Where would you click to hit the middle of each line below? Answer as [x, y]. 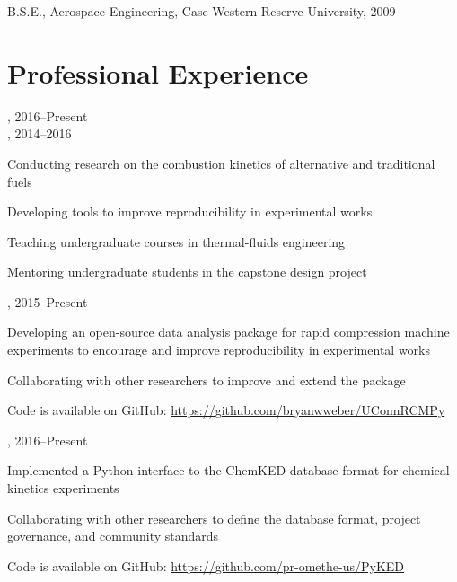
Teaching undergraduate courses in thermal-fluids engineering [176, 241]
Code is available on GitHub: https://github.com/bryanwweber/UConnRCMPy [226, 410]
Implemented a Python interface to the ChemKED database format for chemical [228, 470]
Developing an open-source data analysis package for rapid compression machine [228, 332]
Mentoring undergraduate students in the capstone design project [187, 272]
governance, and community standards [113, 536]
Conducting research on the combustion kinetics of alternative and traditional [221, 163]
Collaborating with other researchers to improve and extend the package [207, 379]
